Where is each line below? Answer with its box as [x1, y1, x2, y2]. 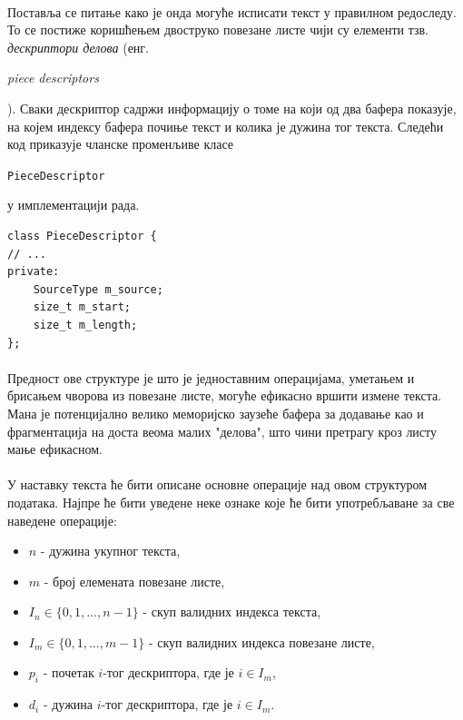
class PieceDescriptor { [7, 230, 157, 242]
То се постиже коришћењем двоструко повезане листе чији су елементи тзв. [7, 20, 429, 39]
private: [7, 265, 60, 279]
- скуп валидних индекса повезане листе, [148, 632, 375, 651]
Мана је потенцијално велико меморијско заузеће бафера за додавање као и [7, 403, 424, 422]
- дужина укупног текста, [40, 541, 181, 560]
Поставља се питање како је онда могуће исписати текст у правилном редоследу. [7, 2, 457, 21]
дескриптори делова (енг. [7, 37, 149, 56]
